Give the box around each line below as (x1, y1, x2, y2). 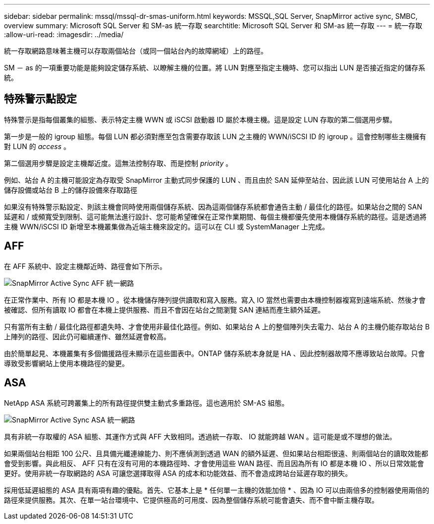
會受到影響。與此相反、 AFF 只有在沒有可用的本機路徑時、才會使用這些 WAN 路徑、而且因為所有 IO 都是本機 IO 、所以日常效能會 (4, 459, 424, 468)
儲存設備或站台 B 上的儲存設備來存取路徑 (4, 185, 138, 194)
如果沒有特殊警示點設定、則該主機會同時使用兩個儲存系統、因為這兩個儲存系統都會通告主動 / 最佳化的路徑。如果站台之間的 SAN (4, 202, 423, 211)
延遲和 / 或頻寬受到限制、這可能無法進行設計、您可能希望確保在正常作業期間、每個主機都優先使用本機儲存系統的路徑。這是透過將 (4, 212, 427, 221)
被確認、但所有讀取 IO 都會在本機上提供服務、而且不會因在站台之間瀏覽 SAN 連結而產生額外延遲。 (4, 305, 325, 314)
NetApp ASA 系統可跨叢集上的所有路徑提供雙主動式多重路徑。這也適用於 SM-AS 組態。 (4, 398, 289, 407)
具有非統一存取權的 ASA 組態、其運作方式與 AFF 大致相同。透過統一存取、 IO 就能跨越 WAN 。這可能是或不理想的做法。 (4, 432, 396, 441)
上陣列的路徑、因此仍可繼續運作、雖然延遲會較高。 (4, 332, 170, 341)
